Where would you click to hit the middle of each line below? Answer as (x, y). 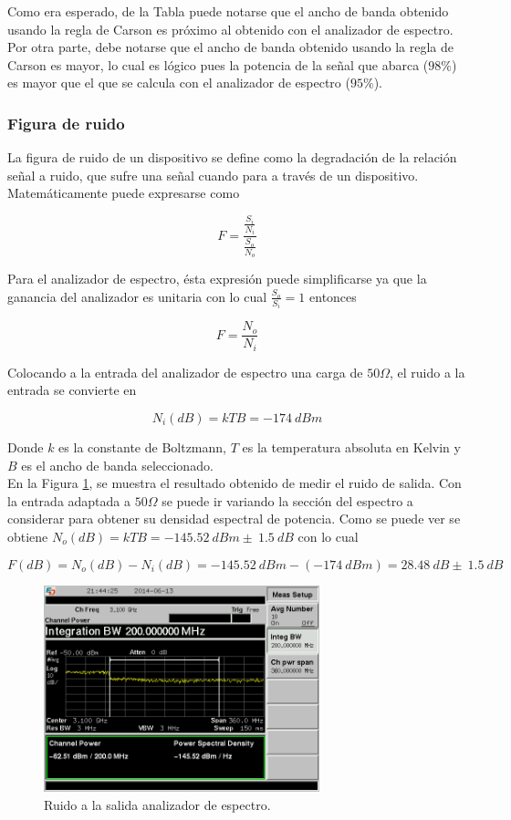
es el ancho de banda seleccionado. (117, 465)
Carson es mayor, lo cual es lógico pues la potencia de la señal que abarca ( (218, 64)
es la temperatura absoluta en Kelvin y (351, 446)
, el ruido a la (427, 372)
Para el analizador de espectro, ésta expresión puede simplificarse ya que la (217, 279)
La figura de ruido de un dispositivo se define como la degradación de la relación (232, 157)
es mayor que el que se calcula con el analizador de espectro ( (179, 83)
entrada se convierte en (72, 390)
